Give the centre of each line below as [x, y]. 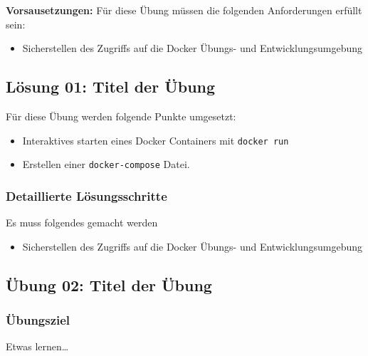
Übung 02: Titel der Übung [109, 284]
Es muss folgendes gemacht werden [82, 222]
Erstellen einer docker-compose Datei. [106, 164]
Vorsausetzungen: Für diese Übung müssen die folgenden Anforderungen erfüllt [184, 10]
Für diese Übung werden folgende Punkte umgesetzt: [121, 116]
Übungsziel [38, 320]
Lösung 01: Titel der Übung [111, 87]
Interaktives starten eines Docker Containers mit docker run [156, 140]
